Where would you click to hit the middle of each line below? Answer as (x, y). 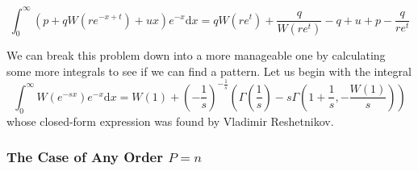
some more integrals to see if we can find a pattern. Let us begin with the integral (209, 71)
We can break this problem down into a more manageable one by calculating (196, 55)
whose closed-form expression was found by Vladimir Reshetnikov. (170, 121)
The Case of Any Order (85, 157)
